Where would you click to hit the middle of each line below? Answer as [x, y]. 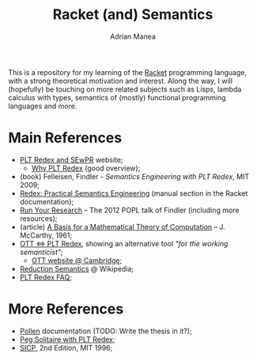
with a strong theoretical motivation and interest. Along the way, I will [121, 81]
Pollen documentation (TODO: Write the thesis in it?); [106, 331]
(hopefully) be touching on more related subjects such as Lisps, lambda [125, 89]
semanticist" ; [41, 252]
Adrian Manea [133, 36]
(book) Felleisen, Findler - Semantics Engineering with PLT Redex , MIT [134, 176]
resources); [38, 218]
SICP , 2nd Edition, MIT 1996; [66, 347]
